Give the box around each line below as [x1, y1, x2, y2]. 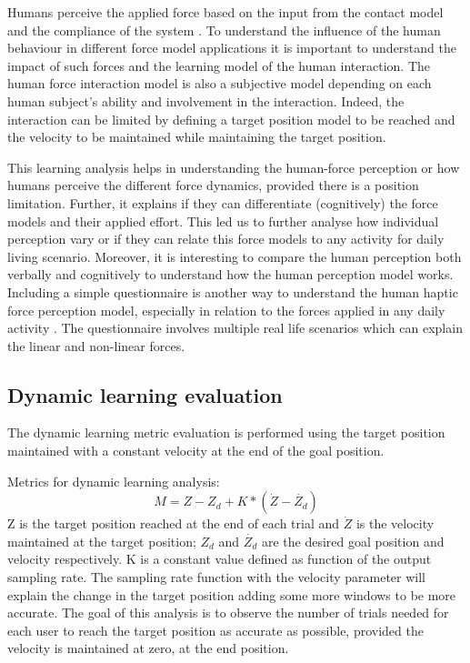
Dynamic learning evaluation [7, 380, 283, 408]
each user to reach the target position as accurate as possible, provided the [7, 620, 424, 639]
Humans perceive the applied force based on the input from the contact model [7, 3, 444, 21]
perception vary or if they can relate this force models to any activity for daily [7, 229, 445, 248]
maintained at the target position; [7, 531, 196, 550]
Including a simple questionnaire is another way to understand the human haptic [7, 282, 458, 301]
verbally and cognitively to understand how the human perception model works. [7, 265, 454, 284]
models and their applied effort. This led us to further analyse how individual [7, 211, 439, 230]
